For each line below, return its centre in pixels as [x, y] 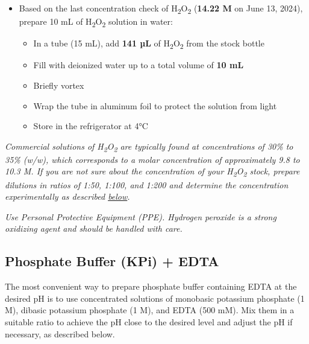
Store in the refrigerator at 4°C [91, 126]
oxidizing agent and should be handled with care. [94, 228]
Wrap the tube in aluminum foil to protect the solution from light [155, 105]
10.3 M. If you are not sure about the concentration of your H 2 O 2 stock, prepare [152, 172]
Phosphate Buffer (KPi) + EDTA [112, 261]
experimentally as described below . [67, 196]
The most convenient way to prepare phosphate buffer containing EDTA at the [151, 286]
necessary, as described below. [60, 333]
